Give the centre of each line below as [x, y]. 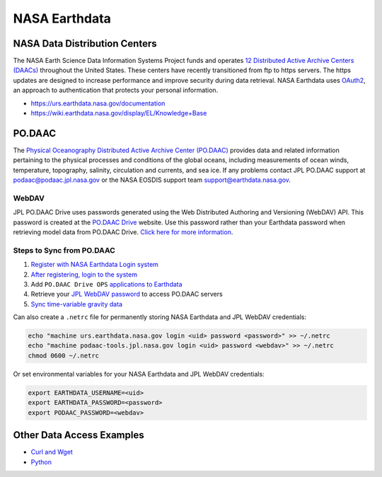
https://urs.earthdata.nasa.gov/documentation [98, 103]
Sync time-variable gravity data [77, 304]
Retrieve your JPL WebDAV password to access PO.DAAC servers [127, 294]
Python [41, 462]
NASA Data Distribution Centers [85, 44]
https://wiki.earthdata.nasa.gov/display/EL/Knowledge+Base [119, 113]
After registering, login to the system [84, 274]
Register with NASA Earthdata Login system [95, 265]
